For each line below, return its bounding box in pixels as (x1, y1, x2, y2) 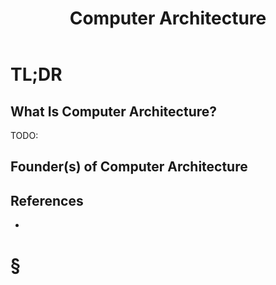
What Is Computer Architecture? (10, 103, 218, 120)
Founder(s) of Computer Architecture (10, 158, 248, 176)
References (10, 192, 84, 209)
